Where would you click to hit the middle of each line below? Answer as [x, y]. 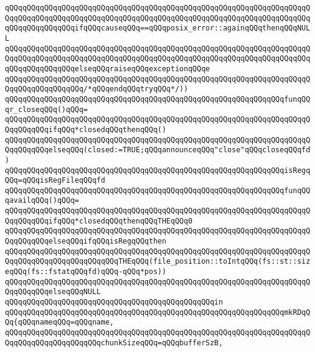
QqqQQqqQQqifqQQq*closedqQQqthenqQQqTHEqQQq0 [99, 221]
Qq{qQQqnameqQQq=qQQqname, [59, 322]
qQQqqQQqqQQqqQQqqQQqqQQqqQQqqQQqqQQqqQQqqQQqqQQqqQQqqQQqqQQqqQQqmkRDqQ [158, 312]
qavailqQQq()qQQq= [42, 201]
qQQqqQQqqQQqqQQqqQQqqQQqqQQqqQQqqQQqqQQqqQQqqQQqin [114, 302]
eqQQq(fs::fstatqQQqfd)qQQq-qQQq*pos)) [86, 272]
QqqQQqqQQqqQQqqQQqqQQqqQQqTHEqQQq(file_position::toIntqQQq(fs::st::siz [158, 262]
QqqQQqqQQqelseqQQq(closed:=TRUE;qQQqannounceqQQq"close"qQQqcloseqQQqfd [158, 150]
